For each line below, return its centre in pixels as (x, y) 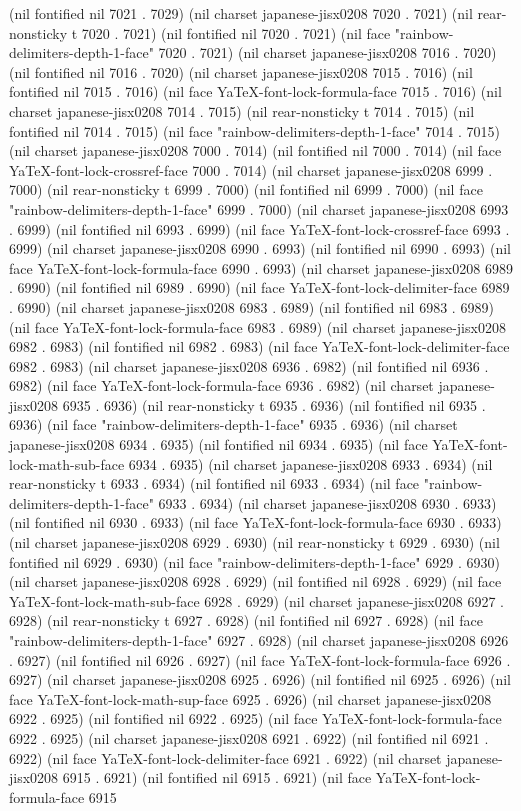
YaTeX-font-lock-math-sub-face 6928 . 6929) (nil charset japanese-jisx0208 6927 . (256, 600)
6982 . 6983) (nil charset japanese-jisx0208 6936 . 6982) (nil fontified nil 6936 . (249, 365)
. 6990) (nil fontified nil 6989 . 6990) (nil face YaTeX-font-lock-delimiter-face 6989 (259, 287)
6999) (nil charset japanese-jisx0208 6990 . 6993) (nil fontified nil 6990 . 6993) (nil (260, 248)
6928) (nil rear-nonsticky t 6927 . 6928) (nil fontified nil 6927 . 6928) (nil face (246, 620)
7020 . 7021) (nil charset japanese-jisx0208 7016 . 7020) (327, 52)
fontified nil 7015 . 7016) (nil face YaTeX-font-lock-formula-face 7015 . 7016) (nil (255, 91)
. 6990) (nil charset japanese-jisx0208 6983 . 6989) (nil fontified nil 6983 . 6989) (251, 306)
